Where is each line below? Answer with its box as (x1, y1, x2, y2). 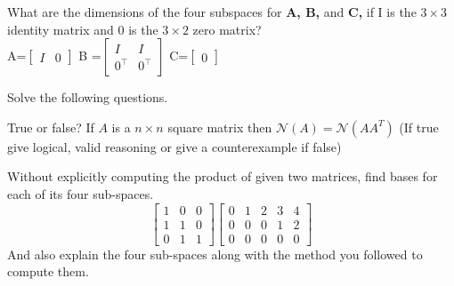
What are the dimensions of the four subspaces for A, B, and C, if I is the (7, 3, 417, 20)
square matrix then (167, 117, 272, 136)
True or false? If (7, 117, 94, 136)
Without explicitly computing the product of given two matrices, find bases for (7, 167, 438, 186)
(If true (399, 117, 439, 136)
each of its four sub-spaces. (7, 184, 154, 203)
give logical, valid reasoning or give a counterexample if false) (7, 137, 342, 155)
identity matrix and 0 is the (7, 20, 158, 38)
